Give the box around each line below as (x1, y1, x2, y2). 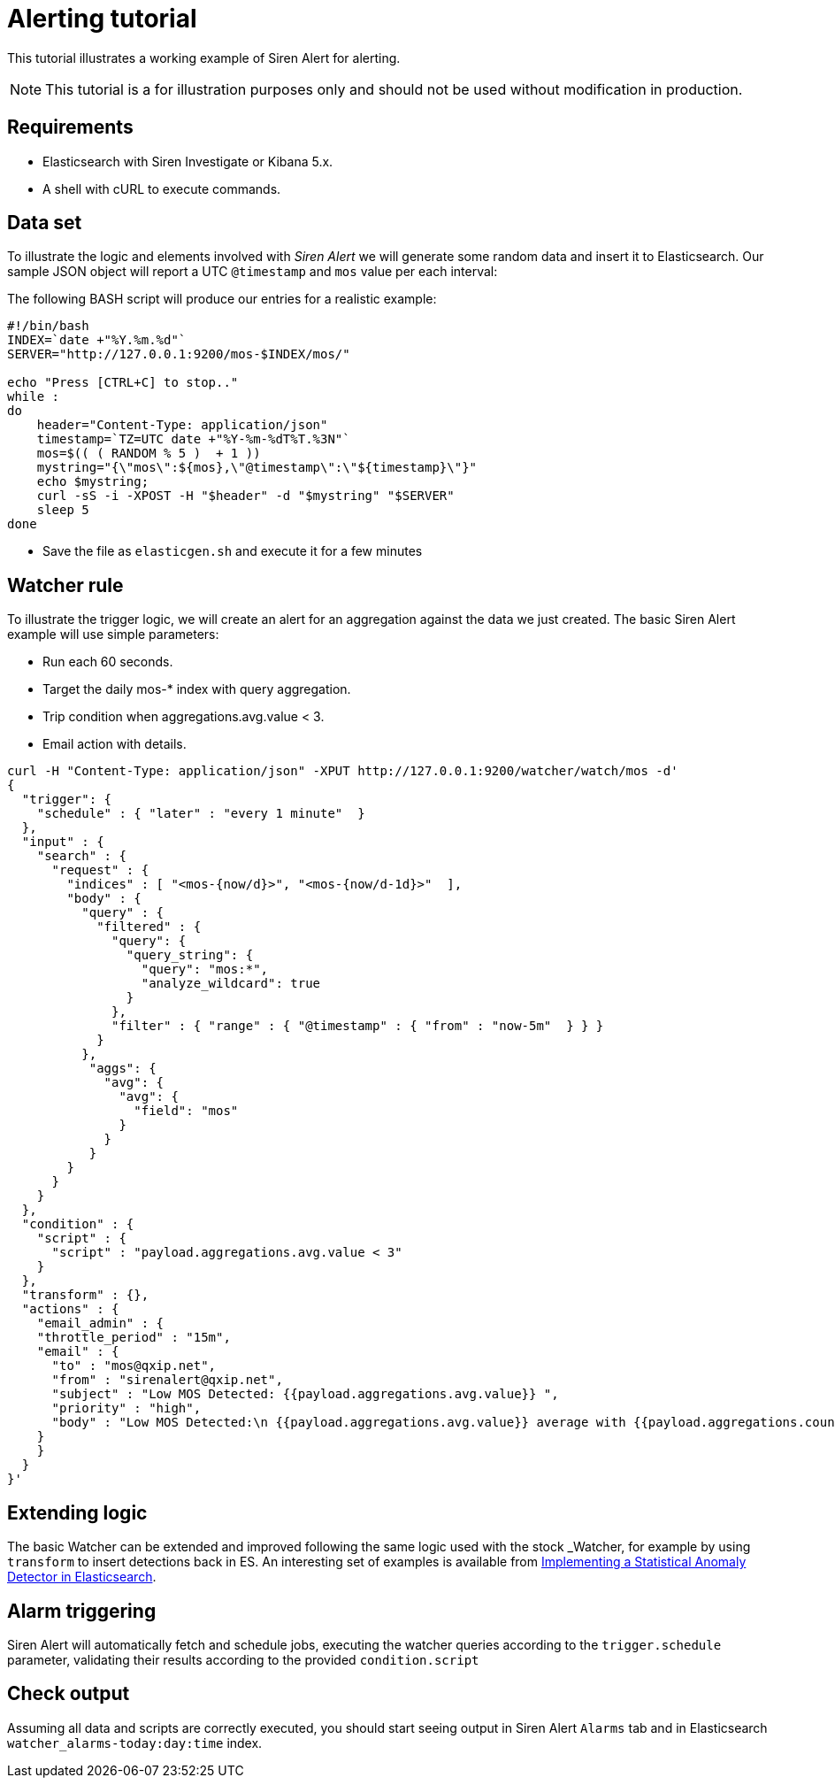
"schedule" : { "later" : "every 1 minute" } (36, 806, 365, 821)
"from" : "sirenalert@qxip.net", (51, 1373, 283, 1388)
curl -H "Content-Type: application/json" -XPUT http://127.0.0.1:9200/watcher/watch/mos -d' (7, 764, 678, 779)
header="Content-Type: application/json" (36, 418, 328, 433)
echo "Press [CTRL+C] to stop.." (7, 375, 239, 390)
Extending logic (7, 1501, 148, 1524)
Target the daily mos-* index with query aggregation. (42, 681, 351, 697)
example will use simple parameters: (7, 627, 219, 642)
